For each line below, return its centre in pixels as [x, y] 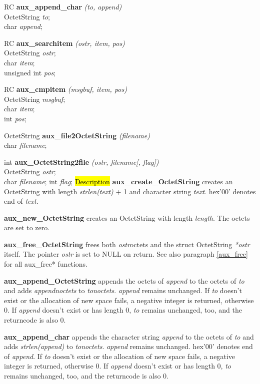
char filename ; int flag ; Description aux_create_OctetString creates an [118, 181]
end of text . [21, 201]
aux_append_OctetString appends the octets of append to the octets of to [124, 280]
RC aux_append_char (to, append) [63, 6]
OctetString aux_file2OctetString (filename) [77, 135]
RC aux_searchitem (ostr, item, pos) [64, 43]
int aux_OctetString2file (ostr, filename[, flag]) [81, 162]
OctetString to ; [27, 16]
